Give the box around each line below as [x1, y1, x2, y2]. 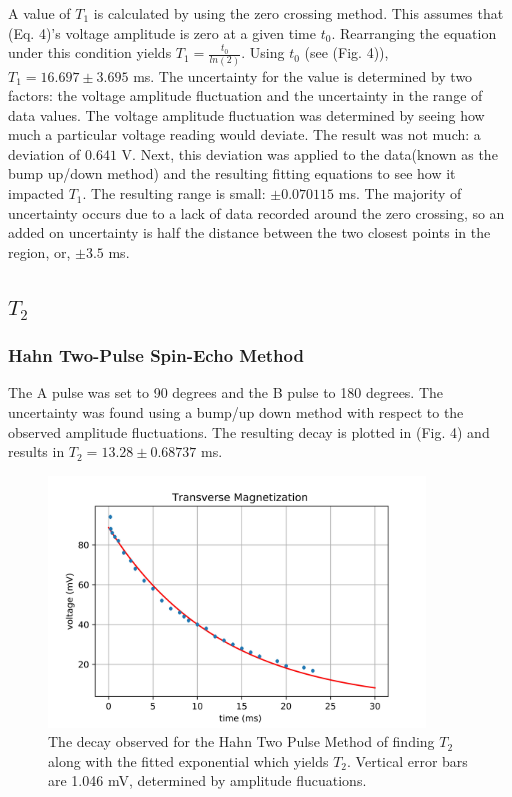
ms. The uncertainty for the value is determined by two [133, 65, 473, 86]
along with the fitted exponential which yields [48, 750, 329, 771]
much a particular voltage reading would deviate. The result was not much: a [8, 124, 481, 145]
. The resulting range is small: [82, 183, 266, 204]
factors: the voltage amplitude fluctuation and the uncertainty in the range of [8, 85, 483, 106]
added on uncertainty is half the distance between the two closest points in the [8, 222, 491, 243]
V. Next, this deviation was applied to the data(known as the [121, 143, 498, 164]
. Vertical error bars [347, 750, 468, 771]
